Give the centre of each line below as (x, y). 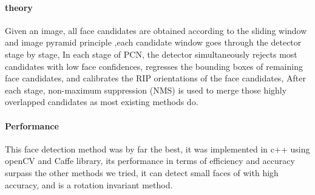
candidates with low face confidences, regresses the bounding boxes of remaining (154, 66)
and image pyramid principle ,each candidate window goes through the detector (153, 42)
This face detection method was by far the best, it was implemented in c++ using (157, 149)
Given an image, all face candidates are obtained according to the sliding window (156, 30)
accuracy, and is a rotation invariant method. (89, 184)
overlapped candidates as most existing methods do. (102, 102)
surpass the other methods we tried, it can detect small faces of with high (142, 172)
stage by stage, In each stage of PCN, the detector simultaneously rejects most (151, 54)
